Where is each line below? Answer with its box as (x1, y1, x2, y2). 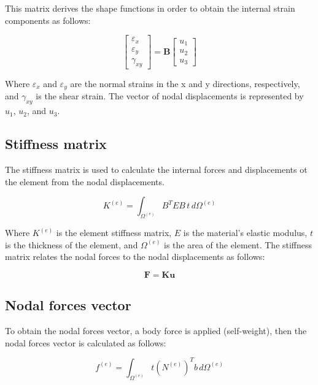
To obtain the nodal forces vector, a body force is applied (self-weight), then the (5, 324, 307, 337)
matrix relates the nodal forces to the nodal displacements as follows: (5, 250, 265, 263)
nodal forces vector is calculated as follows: (5, 336, 166, 349)
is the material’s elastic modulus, (183, 226, 308, 239)
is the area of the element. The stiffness (164, 238, 312, 251)
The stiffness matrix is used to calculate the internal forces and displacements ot (5, 163, 308, 176)
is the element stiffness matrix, (56, 226, 172, 239)
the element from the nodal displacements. (5, 175, 165, 188)
